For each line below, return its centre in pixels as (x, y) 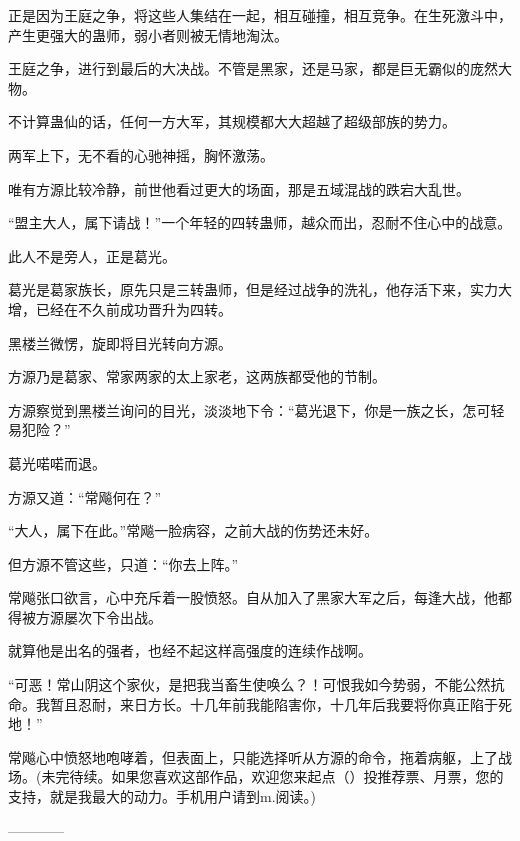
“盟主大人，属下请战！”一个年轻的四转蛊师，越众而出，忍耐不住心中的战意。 (260, 222)
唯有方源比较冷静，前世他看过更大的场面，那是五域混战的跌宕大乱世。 (239, 188)
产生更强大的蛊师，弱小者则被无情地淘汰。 (148, 34)
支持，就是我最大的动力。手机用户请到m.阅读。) (162, 796)
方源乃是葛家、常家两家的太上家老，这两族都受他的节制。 (197, 376)
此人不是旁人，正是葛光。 (92, 255)
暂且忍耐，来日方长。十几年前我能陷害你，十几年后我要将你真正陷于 (273, 703)
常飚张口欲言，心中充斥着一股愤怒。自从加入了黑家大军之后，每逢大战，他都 (260, 597)
